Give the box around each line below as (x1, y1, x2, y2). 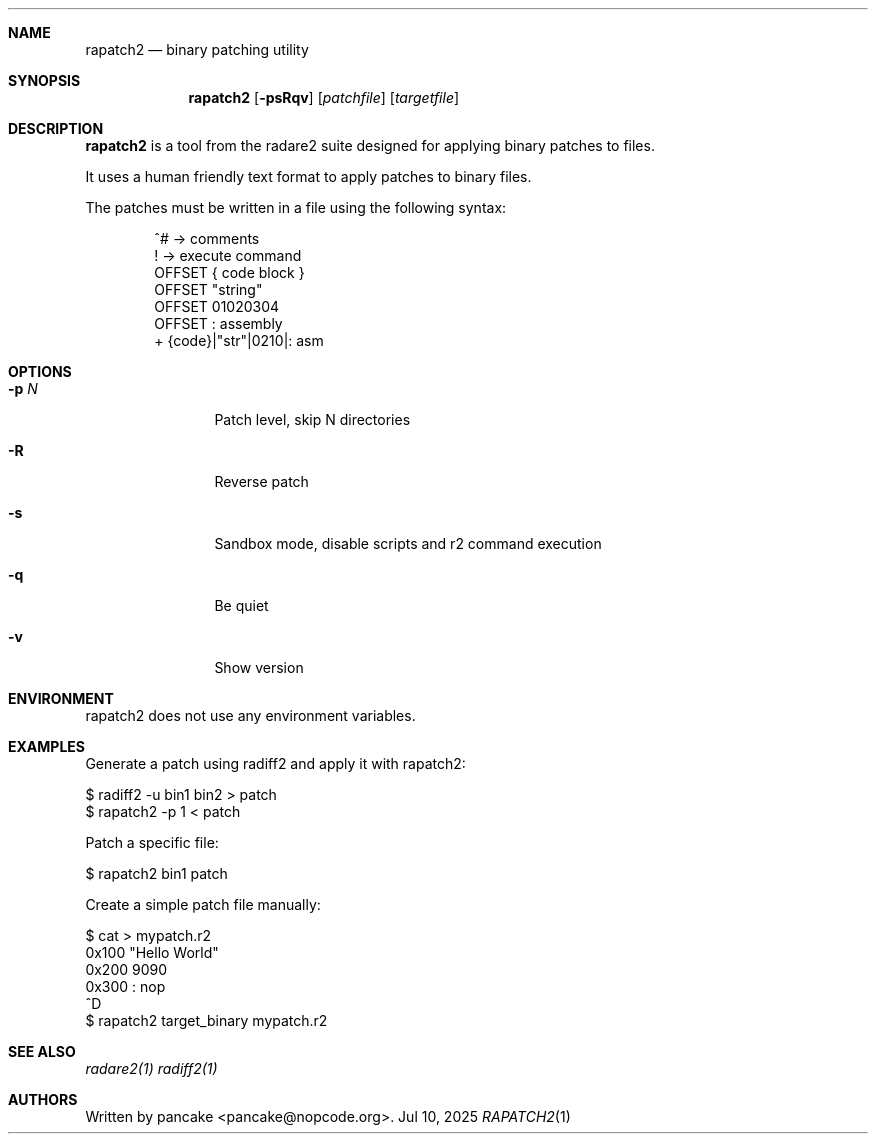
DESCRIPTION (8, 120, 104, 137)
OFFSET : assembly (154, 315, 283, 332)
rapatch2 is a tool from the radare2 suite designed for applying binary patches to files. (85, 137, 655, 154)
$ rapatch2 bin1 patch (85, 865, 228, 882)
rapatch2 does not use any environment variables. (85, 707, 416, 724)
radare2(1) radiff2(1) (85, 1060, 218, 1077)
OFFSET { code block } (154, 264, 305, 281)
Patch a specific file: (85, 834, 219, 851)
